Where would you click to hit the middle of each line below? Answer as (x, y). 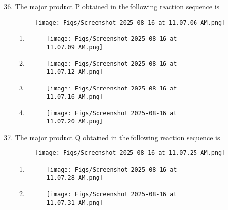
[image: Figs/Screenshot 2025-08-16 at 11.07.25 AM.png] (130, 153)
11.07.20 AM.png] (75, 121)
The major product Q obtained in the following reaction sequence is (117, 137)
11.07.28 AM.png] (75, 178)
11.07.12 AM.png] (75, 72)
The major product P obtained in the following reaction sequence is (117, 6)
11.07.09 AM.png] (75, 47)
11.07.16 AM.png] (75, 97)
